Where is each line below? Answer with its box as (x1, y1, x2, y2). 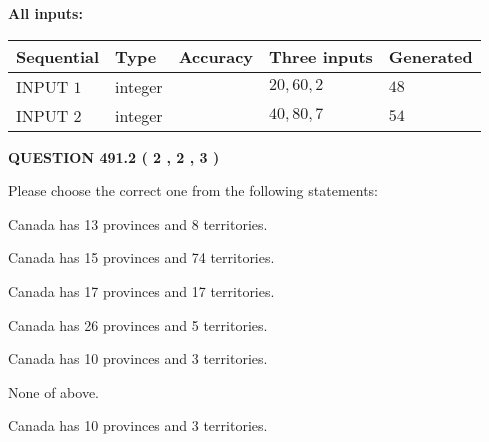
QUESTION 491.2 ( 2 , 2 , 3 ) (8, 146, 220, 167)
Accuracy (178, 44, 254, 68)
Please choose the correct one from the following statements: (8, 180, 379, 201)
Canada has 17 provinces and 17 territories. (8, 280, 275, 301)
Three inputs (269, 44, 373, 68)
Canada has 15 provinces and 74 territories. (8, 247, 275, 268)
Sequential (16, 44, 100, 68)
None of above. (8, 381, 99, 402)
